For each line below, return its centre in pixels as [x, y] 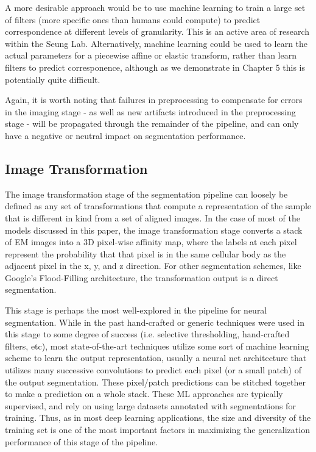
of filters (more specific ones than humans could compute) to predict [133, 19]
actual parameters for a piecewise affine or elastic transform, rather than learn [151, 55]
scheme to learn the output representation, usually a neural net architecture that [156, 358]
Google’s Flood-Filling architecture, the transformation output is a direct [142, 277]
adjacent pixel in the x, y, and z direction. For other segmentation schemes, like [153, 266]
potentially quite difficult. [53, 79]
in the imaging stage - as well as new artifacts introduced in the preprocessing [150, 111]
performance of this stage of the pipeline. [82, 441]
